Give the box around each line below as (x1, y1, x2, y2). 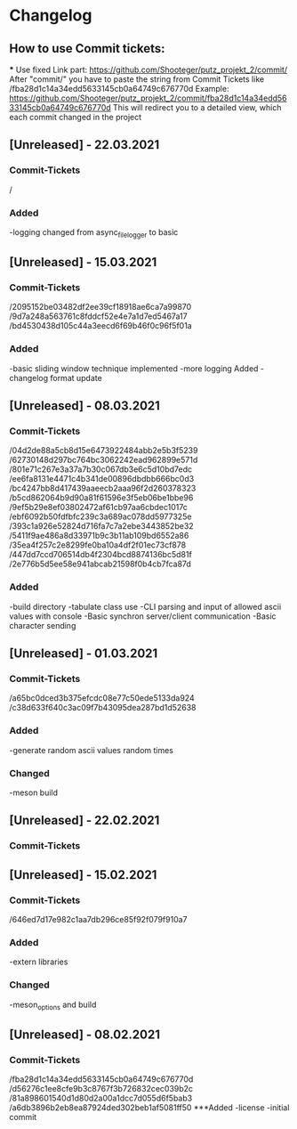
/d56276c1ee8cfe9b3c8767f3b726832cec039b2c (9, 1084, 194, 1094)
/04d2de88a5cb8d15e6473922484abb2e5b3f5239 (9, 445, 198, 456)
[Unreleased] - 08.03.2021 (9, 398, 160, 414)
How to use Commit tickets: (9, 41, 166, 56)
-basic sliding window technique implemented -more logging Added (9, 362, 259, 374)
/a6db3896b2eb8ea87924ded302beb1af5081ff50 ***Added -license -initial (9, 1102, 290, 1113)
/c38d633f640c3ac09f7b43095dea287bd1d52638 (9, 703, 197, 713)
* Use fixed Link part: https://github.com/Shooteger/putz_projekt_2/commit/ (9, 64, 287, 75)
